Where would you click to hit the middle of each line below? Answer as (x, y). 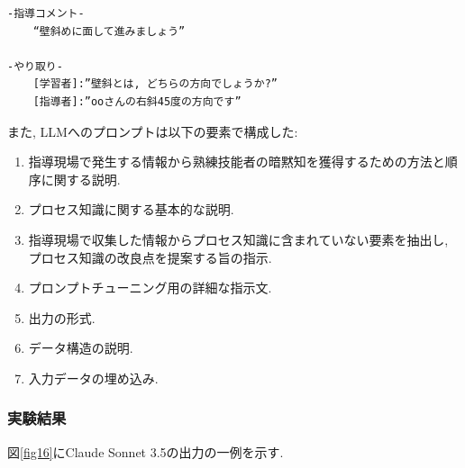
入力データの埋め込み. (93, 378)
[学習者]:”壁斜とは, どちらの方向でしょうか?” (155, 84)
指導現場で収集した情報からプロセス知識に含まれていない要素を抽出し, (238, 239)
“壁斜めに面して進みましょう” (109, 31)
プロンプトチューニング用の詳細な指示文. (150, 288)
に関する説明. (81, 179)
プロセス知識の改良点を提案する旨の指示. (150, 257)
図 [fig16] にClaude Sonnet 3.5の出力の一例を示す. (146, 451)
